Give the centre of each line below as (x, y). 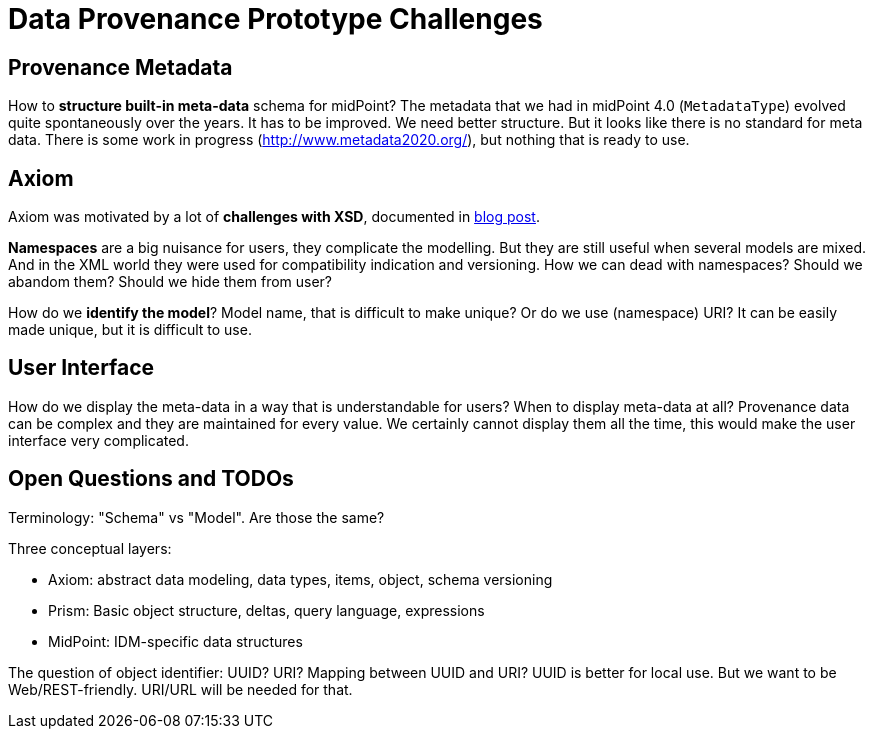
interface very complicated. (98, 440)
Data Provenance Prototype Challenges (275, 19)
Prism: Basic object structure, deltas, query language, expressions (266, 610)
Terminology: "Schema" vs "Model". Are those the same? (196, 517)
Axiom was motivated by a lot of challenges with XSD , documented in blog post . (274, 217)
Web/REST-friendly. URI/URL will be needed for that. (180, 689)
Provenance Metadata (120, 67)
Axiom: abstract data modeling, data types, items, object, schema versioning (300, 579)
